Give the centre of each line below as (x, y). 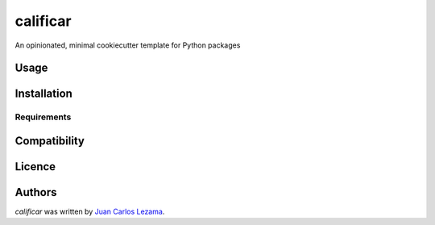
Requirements (43, 117)
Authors (36, 192)
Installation (43, 94)
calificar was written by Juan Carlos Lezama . (90, 212)
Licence (35, 167)
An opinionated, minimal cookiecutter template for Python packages (128, 45)
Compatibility (50, 141)
